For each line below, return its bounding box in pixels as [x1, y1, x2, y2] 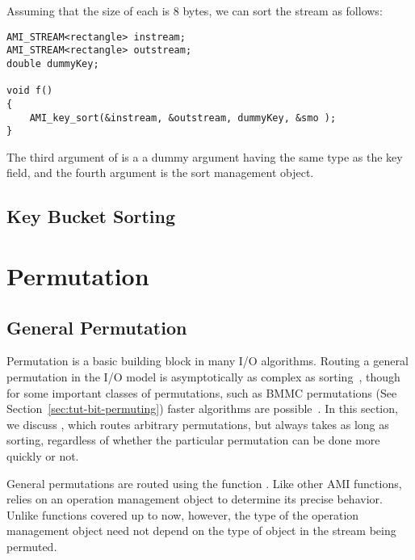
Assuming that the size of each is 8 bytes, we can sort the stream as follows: [6, 2, 383, 19]
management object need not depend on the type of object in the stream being [6, 522, 396, 539]
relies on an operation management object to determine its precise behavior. [6, 491, 383, 507]
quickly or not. [6, 447, 79, 464]
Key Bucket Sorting [6, 204, 176, 229]
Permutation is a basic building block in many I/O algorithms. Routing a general [6, 352, 409, 369]
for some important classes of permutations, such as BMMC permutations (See [6, 384, 397, 401]
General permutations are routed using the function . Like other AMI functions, [6, 474, 402, 491]
